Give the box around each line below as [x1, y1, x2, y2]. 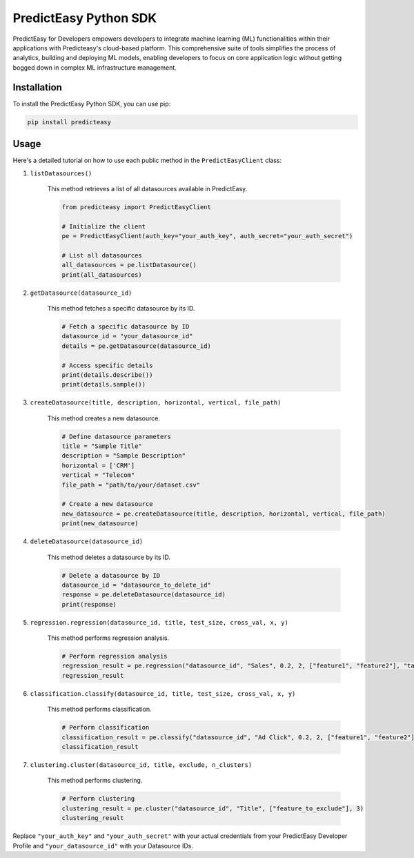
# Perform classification [61, 723, 150, 732]
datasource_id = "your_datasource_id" [61, 332, 193, 340]
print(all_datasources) [61, 271, 143, 279]
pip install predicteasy [27, 118, 112, 126]
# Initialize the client [61, 222, 146, 231]
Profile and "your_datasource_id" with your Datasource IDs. [12, 841, 193, 850]
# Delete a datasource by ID [61, 572, 161, 579]
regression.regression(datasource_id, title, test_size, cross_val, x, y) [30, 618, 289, 626]
